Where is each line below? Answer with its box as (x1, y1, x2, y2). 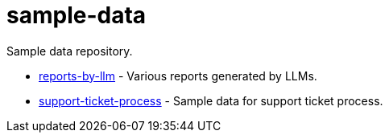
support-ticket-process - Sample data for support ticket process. (39, 93, 383, 108)
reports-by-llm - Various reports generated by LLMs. (39, 68, 317, 83)
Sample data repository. (6, 43, 133, 58)
